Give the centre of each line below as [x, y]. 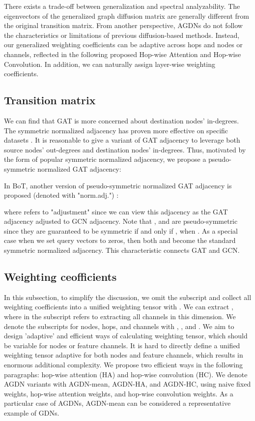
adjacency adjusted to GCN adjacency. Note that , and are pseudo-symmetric [121, 221]
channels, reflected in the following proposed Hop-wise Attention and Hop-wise [123, 54]
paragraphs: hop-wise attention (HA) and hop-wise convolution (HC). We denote [126, 374]
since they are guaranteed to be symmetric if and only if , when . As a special [121, 230]
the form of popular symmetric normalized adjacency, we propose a [105, 159]
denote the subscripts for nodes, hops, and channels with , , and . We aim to [119, 326]
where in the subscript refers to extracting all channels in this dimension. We [120, 316]
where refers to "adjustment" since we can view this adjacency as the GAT [116, 211]
